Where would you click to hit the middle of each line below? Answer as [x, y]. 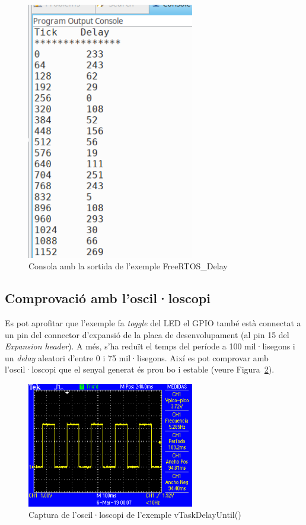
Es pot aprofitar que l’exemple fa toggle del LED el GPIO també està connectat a [153, 322]
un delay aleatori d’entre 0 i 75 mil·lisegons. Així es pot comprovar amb [137, 357]
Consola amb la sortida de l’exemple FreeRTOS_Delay [128, 266]
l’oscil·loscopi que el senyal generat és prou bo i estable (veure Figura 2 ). [140, 369]
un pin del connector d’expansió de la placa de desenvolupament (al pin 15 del [147, 334]
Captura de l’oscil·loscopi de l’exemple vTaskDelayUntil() [135, 515]
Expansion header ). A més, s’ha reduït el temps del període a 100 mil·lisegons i [150, 346]
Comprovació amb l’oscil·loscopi [108, 298]
